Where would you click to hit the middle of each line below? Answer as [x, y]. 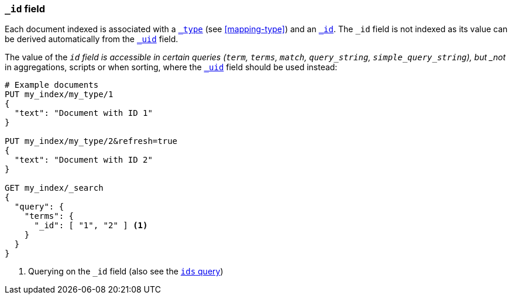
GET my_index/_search [54, 188]
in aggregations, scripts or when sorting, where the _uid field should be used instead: [171, 67]
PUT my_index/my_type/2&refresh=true [91, 141]
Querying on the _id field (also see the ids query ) [126, 271]
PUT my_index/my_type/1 [59, 94]
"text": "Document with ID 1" [83, 113]
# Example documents [52, 85]
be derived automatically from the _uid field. [92, 39]
